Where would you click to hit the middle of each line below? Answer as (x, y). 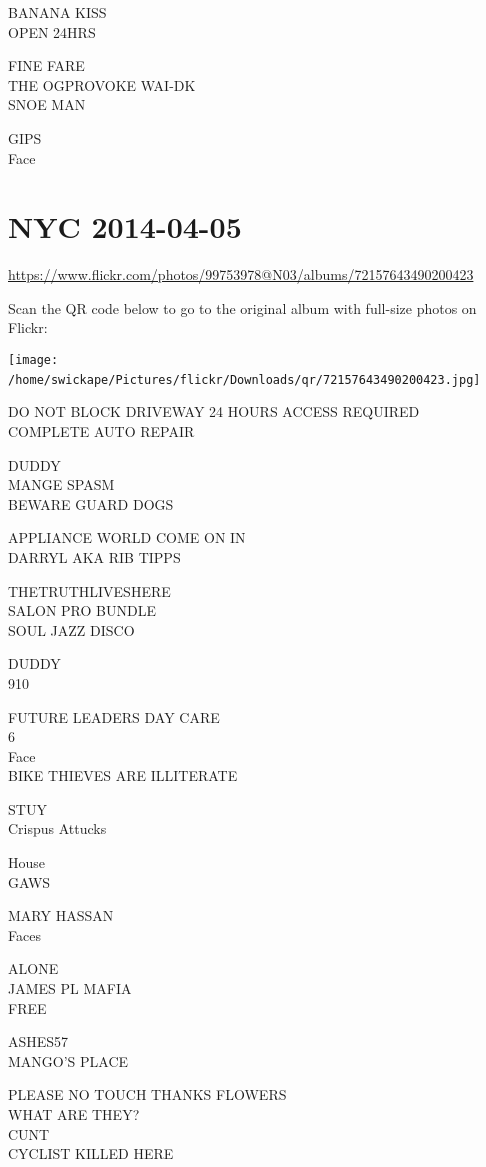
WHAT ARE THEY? (74, 1114)
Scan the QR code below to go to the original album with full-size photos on (242, 307)
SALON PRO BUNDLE (82, 610)
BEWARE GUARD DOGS (91, 503)
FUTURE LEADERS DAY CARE (114, 716)
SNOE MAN (47, 104)
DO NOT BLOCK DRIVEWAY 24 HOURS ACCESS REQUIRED (214, 411)
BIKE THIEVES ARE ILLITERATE (123, 775)
